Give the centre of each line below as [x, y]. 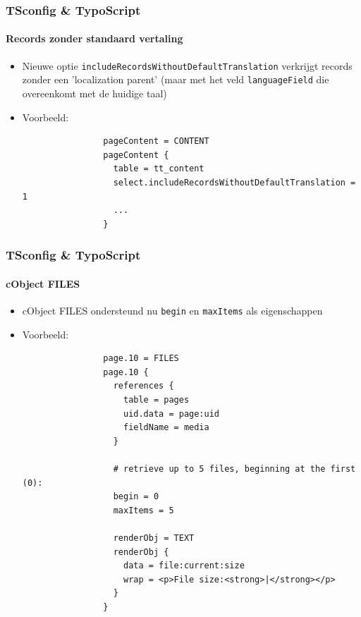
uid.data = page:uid [171, 414]
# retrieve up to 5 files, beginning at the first [234, 469]
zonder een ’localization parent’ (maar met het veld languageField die [176, 79]
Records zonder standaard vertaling [94, 38]
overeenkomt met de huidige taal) [94, 93]
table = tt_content [159, 169]
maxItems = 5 [143, 510]
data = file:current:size [184, 566]
